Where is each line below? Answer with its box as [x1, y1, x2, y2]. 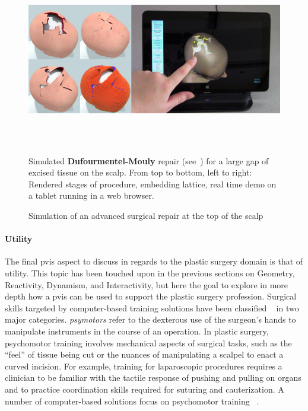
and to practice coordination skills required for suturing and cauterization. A [5, 383, 284, 395]
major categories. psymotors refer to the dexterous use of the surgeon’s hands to [5, 313, 296, 326]
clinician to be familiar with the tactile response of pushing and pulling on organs [5, 371, 301, 384]
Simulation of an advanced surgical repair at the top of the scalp [28, 209, 263, 221]
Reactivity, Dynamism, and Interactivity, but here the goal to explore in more [5, 278, 288, 291]
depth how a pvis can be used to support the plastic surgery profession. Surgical [5, 290, 297, 302]
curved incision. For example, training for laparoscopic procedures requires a [5, 359, 282, 372]
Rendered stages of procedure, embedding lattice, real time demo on [28, 177, 277, 190]
